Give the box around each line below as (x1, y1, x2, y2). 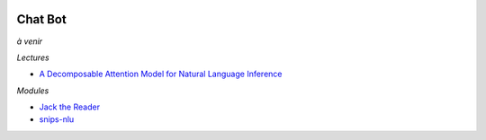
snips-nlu (39, 114, 75, 125)
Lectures (16, 52, 49, 63)
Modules (16, 85, 49, 96)
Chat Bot (16, 12, 67, 27)
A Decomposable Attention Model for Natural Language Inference (39, 68, 283, 80)
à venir (16, 36, 43, 47)
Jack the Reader (39, 101, 101, 112)
